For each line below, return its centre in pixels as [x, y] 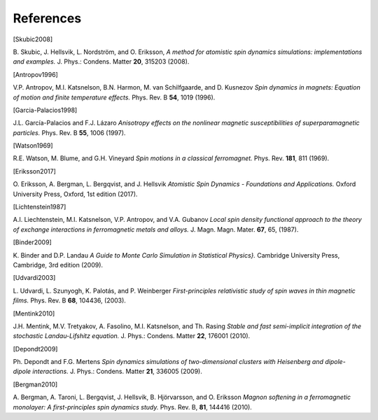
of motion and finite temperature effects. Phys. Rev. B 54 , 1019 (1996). [114, 97]
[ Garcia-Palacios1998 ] [45, 110]
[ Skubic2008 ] [33, 39]
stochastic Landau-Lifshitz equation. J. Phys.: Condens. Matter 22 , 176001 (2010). [132, 336]
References [47, 18]
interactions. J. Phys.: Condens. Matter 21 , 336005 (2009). [117, 372]
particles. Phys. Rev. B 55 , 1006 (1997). [69, 132]
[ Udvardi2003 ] [34, 278]
